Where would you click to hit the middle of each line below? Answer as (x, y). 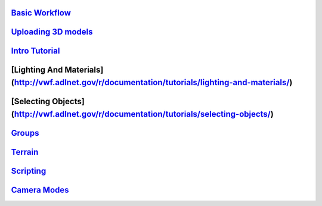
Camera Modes (40, 190)
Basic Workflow (41, 13)
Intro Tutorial (35, 51)
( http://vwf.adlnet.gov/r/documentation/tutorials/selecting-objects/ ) (142, 114)
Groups (25, 133)
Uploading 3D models (52, 32)
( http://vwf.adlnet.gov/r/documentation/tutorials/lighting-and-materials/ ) (152, 82)
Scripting (29, 171)
